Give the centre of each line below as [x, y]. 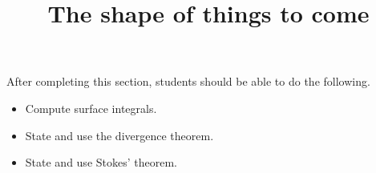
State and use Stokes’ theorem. [101, 162]
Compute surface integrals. [91, 108]
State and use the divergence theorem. [119, 135]
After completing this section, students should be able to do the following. [188, 81]
